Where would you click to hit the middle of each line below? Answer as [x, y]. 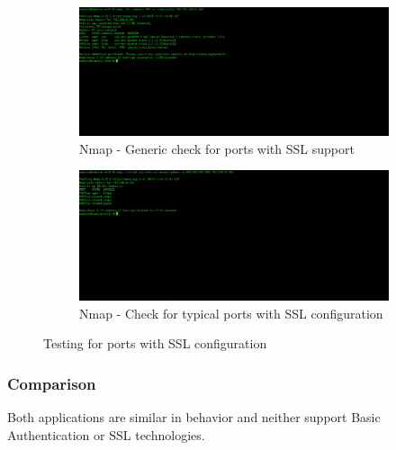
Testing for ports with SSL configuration [155, 343]
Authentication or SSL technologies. [106, 434]
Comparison [52, 383]
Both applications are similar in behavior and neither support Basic [194, 417]
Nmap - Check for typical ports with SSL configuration [231, 313]
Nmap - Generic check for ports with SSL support [217, 148]
